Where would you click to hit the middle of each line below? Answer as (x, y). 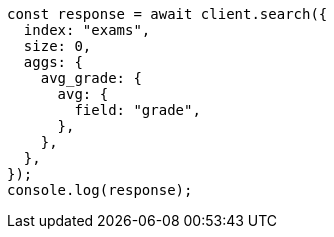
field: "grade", (137, 110)
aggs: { (53, 62)
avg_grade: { (91, 78)
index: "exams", (87, 30)
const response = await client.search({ (167, 14)
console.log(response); (100, 190)
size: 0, (57, 46)
